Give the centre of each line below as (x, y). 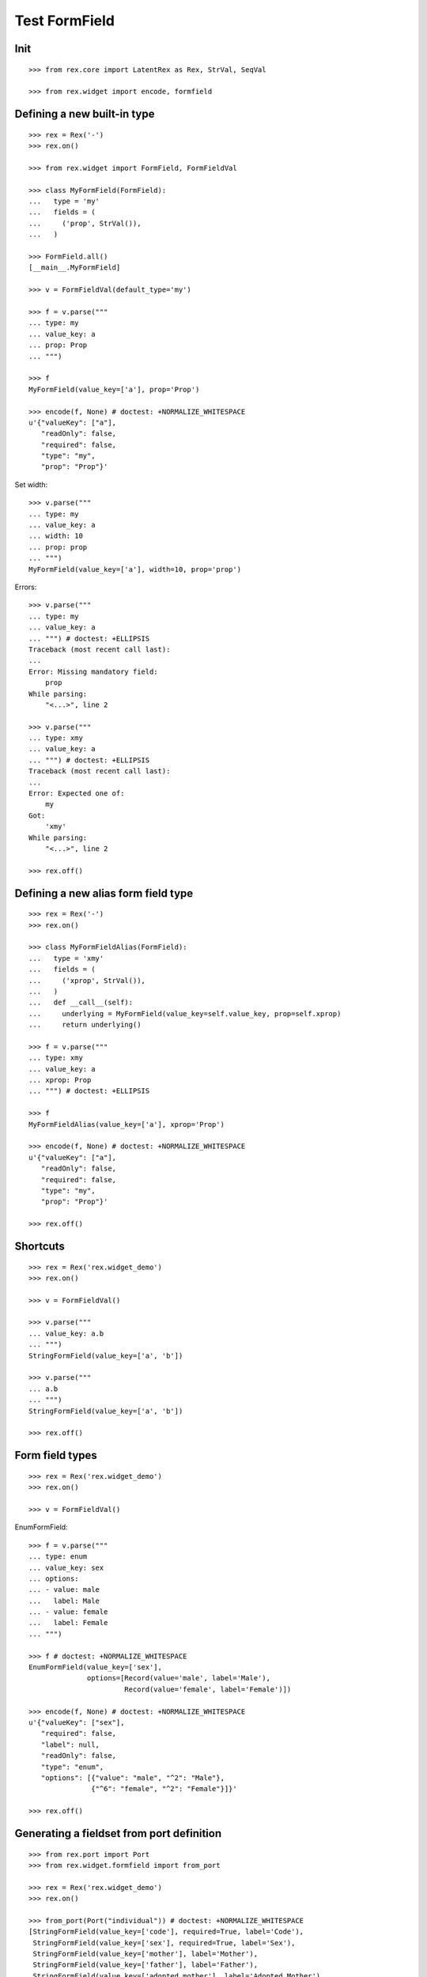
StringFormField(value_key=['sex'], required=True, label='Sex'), (164, 1943)
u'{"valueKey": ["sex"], (77, 1722)
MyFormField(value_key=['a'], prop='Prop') (114, 389)
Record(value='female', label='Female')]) (208, 1689)
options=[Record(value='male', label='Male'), (179, 1678)
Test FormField (64, 21)
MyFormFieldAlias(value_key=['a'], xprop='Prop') (127, 1124)
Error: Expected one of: (77, 794)
